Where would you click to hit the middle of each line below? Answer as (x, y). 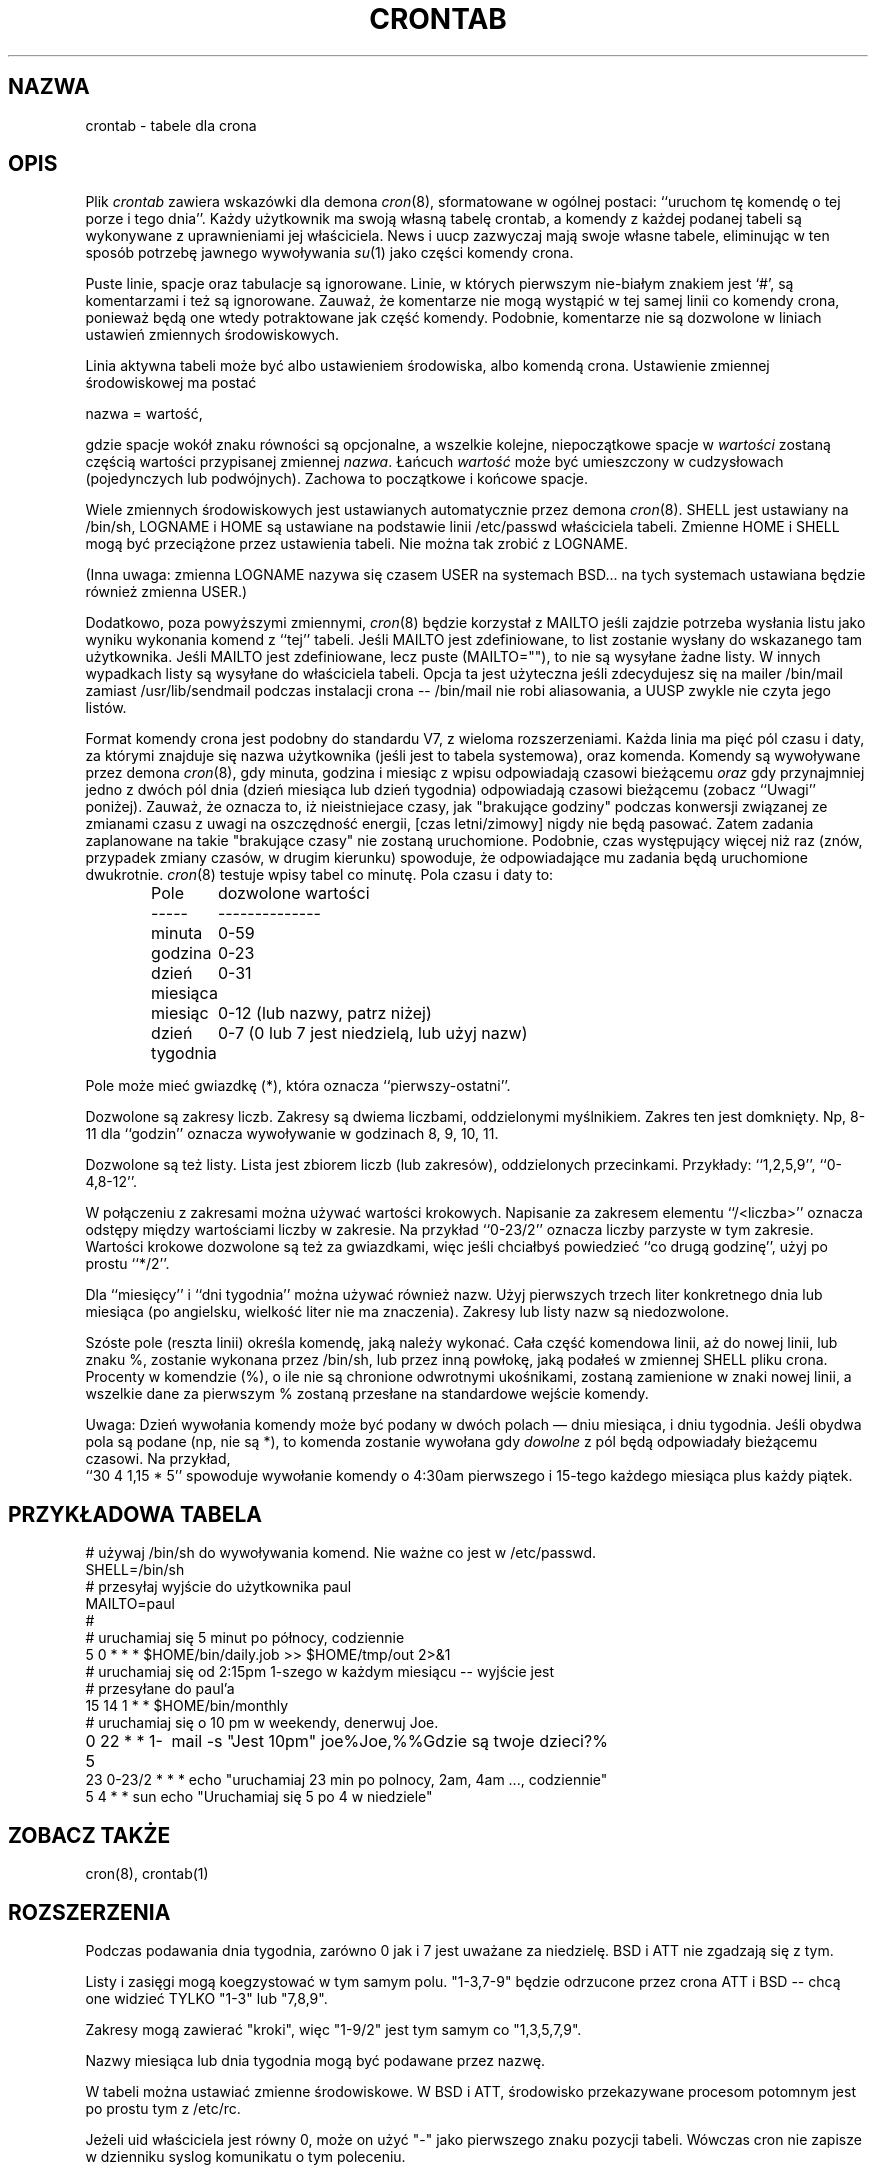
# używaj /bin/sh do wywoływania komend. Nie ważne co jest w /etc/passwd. (341, 1553)
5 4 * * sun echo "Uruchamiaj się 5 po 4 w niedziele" (259, 1797)
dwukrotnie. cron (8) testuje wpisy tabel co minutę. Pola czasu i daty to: (319, 875)
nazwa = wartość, (144, 414)
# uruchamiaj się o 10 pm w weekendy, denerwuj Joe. (262, 1723)
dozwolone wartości (293, 893)
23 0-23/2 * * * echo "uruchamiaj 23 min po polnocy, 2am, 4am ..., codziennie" (346, 1780)
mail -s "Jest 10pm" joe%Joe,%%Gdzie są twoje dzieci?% (389, 1741)
